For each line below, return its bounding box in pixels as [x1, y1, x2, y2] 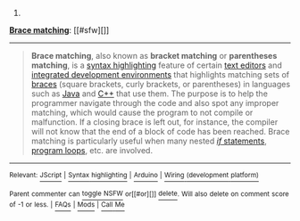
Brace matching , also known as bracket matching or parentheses [30, 51, 278, 61]
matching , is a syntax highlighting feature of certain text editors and [30, 60, 283, 70]
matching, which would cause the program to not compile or [30, 107, 254, 118]
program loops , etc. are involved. [30, 145, 154, 155]
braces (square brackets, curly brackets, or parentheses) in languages [30, 79, 291, 89]
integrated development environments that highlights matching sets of [30, 70, 290, 79]
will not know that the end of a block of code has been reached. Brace [30, 127, 290, 136]
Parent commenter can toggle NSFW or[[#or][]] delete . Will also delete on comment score [9, 189, 289, 199]
